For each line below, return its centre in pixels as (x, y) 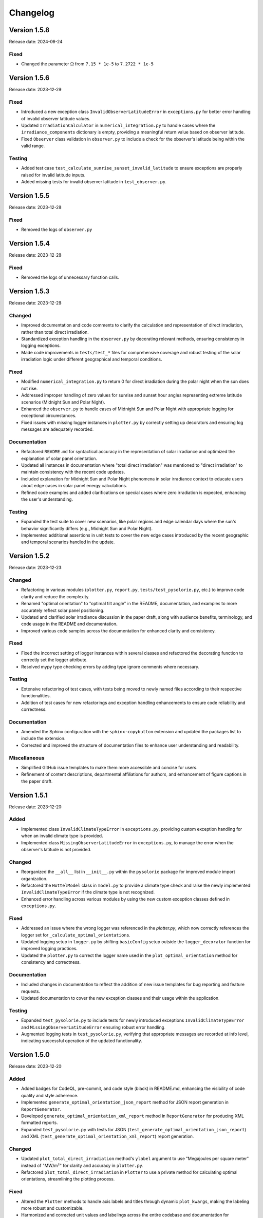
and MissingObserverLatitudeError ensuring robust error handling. (93, 1027)
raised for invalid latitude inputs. (53, 175)
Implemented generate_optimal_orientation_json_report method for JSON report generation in (125, 1102)
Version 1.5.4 (29, 243)
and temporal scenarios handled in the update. (68, 542)
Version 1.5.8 (29, 30)
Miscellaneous (27, 758)
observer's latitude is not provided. (56, 849)
